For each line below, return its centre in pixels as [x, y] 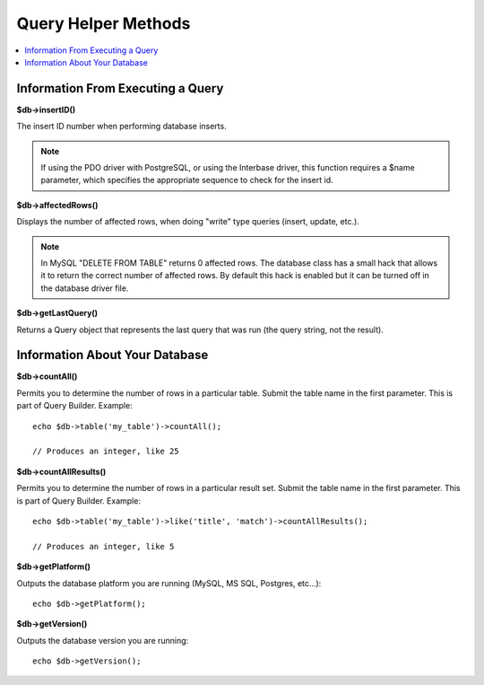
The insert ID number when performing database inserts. [122, 127]
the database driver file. [85, 288]
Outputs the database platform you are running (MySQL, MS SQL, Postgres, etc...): [169, 583]
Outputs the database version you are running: [103, 640]
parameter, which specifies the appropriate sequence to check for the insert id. [187, 180]
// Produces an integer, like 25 [106, 452]
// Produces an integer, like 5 [104, 546]
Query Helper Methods [104, 23]
